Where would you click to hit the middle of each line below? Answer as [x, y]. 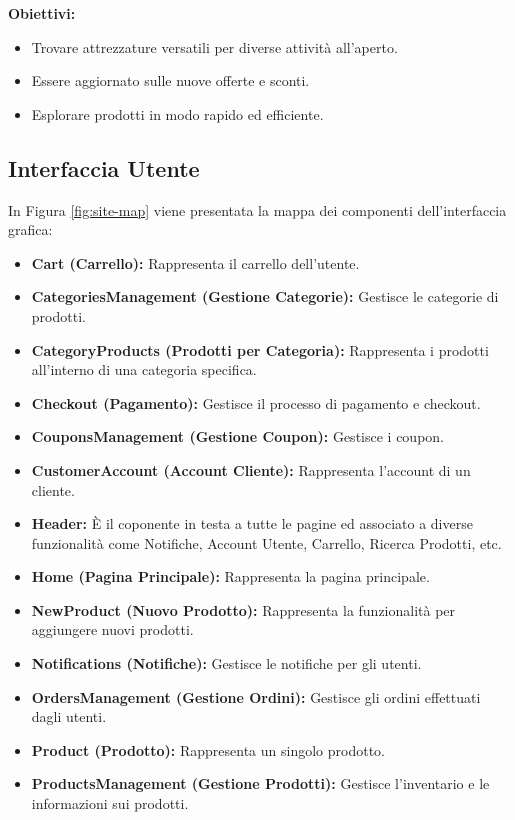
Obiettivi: [42, 13]
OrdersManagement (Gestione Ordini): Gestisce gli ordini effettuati [256, 696]
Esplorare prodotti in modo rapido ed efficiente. [177, 113]
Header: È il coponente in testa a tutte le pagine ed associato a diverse [252, 523]
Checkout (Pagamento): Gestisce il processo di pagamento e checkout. [256, 402]
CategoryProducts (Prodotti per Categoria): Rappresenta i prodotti [260, 349]
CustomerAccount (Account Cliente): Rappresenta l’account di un [251, 469]
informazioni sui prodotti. [110, 803]
